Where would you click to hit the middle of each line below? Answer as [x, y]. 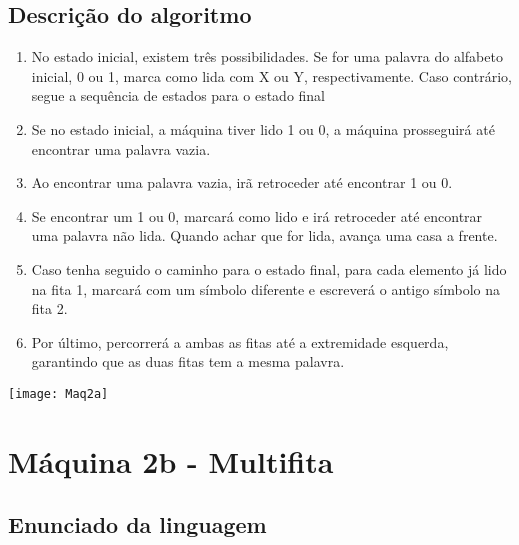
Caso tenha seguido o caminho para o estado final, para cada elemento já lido [269, 268]
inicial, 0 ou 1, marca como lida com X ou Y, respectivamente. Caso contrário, [271, 75]
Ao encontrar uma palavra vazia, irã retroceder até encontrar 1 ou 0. [242, 182]
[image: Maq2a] [58, 393]
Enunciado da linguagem [137, 524]
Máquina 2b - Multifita [171, 460]
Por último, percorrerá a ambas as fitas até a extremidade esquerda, [240, 341]
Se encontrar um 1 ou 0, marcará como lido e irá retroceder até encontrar [257, 215]
